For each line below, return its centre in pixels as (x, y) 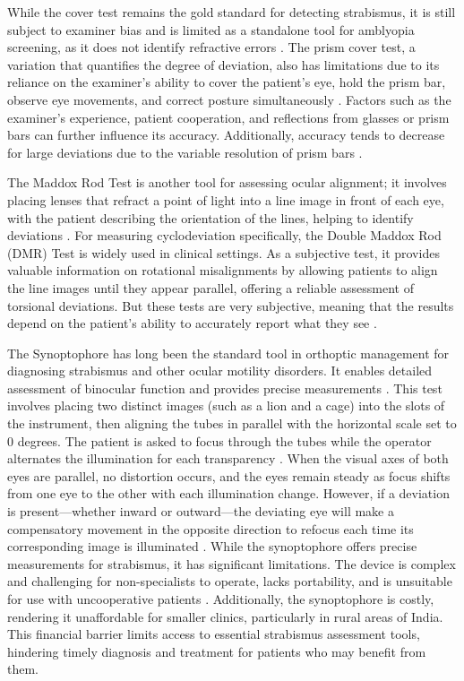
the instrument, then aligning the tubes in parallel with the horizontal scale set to (232, 423)
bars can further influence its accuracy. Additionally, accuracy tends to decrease (226, 135)
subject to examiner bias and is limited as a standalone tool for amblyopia (211, 29)
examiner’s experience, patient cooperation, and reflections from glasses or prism (228, 117)
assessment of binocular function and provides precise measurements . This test (225, 388)
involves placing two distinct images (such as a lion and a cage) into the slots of (226, 405)
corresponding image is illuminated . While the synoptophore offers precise (212, 546)
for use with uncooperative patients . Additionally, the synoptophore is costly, (221, 599)
